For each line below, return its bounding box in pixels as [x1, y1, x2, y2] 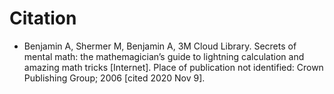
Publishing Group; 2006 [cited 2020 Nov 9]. [23, 72, 206, 84]
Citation [9, 7, 77, 30]
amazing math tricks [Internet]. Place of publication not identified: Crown [23, 61, 324, 73]
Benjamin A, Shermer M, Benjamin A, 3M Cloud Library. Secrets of [23, 40, 297, 52]
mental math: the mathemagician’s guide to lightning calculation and [23, 50, 305, 62]
